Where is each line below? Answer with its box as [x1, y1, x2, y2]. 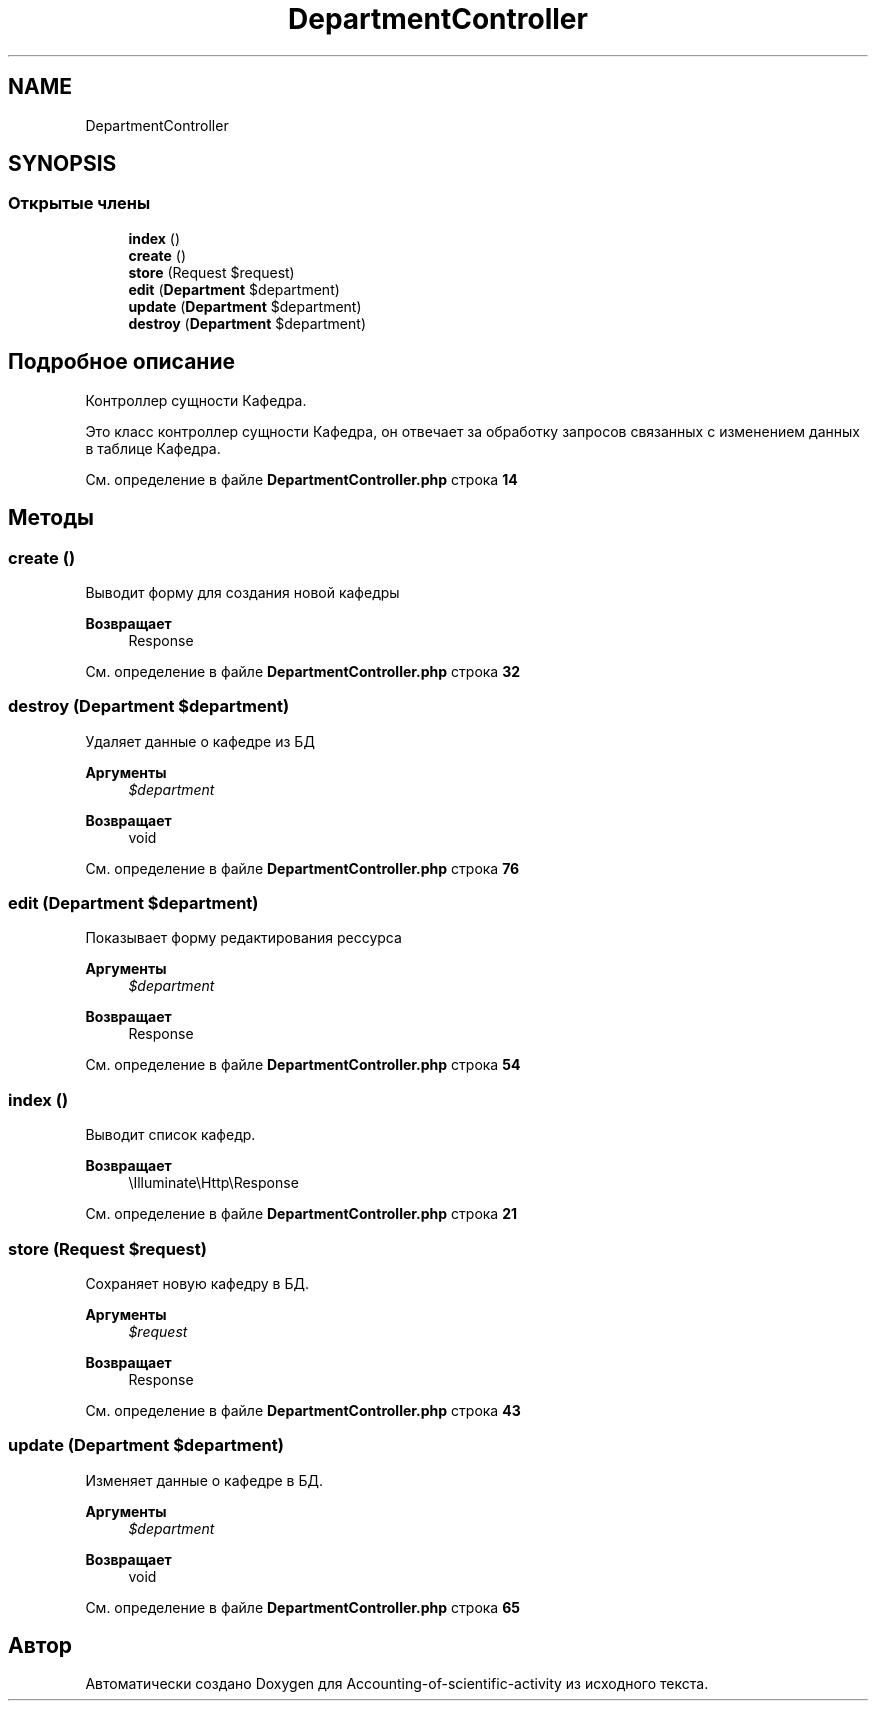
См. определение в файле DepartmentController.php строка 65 [85, 1598, 520, 1616]
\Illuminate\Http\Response [128, 1174, 299, 1192]
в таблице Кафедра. [85, 439, 221, 457]
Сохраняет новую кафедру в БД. [85, 1274, 309, 1292]
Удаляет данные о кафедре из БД [85, 732, 315, 750]
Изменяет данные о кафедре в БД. [85, 1471, 323, 1489]
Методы [8, 505, 94, 531]
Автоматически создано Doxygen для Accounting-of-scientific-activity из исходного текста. [85, 1675, 709, 1693]
